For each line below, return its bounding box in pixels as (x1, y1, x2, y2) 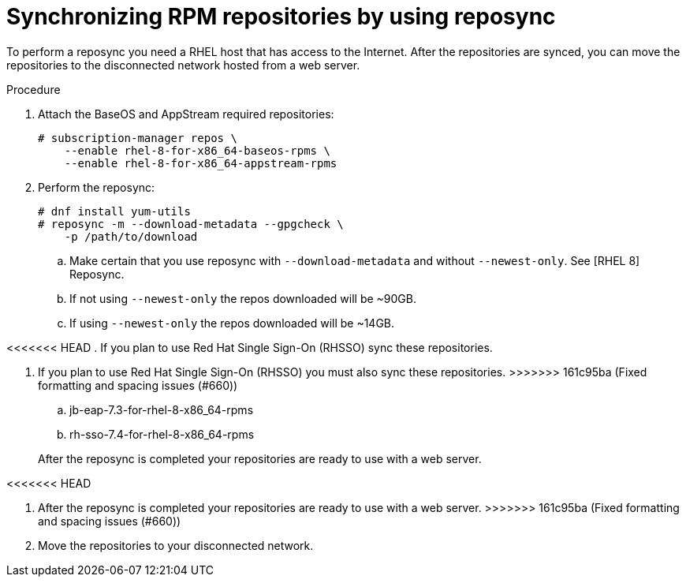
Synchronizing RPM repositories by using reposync (6, 3, 556, 30)
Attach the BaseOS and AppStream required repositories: (38, 107, 334, 121)
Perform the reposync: (38, 180, 155, 194)
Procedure (6, 82, 61, 96)
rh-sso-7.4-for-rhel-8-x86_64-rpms (69, 427, 255, 441)
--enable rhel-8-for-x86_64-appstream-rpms (64, 156, 337, 170)
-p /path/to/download (64, 230, 198, 243)
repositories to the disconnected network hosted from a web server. (6, 58, 360, 72)
